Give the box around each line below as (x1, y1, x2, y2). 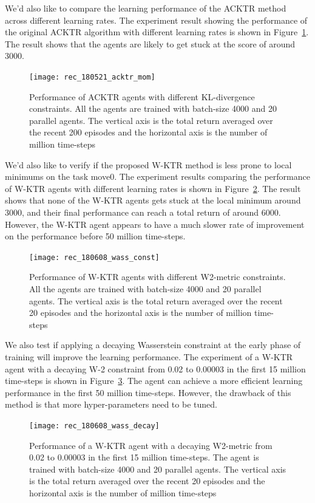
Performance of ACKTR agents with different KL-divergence (29, 90, 255, 103)
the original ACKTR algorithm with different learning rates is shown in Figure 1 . (5, 26, 309, 38)
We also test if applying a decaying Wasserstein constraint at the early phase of (5, 338, 301, 351)
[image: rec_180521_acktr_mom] (29, 72, 155, 81)
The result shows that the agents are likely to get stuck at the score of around (5, 37, 296, 50)
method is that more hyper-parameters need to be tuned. (5, 398, 217, 411)
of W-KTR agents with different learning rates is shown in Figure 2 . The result (5, 182, 301, 194)
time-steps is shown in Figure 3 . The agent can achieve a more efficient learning (5, 374, 303, 387)
